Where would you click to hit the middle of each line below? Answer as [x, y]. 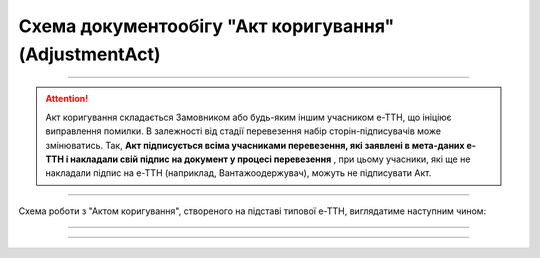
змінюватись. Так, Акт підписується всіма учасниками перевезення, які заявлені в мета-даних [255, 145]
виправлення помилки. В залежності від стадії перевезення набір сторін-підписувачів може [243, 131]
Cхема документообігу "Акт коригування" [206, 26]
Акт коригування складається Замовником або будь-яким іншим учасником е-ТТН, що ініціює [248, 117]
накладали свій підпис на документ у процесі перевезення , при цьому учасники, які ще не [270, 159]
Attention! [67, 99]
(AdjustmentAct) [89, 54]
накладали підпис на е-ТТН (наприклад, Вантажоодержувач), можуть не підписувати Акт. [238, 173]
